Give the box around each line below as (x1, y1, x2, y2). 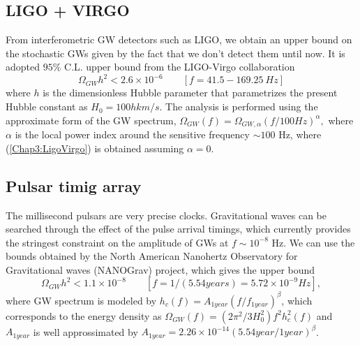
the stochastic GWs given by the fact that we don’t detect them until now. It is (6, 45, 345, 60)
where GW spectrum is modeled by (6, 293, 157, 307)
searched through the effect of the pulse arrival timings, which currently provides (6, 221, 351, 236)
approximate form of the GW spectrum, (6, 112, 177, 127)
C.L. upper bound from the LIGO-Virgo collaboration (64, 59, 295, 74)
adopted (6, 59, 40, 74)
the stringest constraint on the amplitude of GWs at (6, 235, 229, 249)
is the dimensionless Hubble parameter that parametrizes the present (43, 85, 338, 100)
